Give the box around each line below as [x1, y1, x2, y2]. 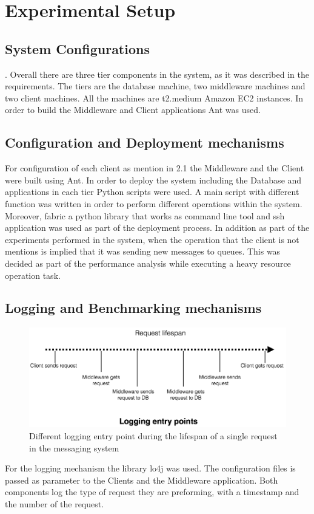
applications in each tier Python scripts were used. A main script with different [5, 185, 299, 198]
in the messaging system [29, 441, 119, 454]
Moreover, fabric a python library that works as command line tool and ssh [5, 209, 285, 222]
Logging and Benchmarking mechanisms [5, 298, 262, 317]
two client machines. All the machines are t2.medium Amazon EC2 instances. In [5, 91, 304, 104]
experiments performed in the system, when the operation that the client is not [5, 233, 299, 245]
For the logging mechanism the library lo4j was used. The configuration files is [5, 462, 296, 475]
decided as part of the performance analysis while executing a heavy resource [5, 256, 291, 269]
